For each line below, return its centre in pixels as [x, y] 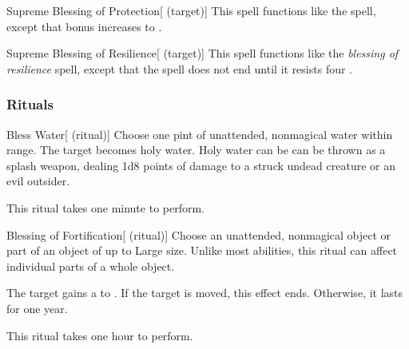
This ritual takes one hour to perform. [100, 335]
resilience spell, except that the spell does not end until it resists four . [179, 68]
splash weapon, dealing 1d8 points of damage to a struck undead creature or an [201, 165]
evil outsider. [38, 181]
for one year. [37, 308]
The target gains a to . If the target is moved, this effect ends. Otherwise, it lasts [205, 293]
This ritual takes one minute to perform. [105, 207]
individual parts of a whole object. [91, 266]
